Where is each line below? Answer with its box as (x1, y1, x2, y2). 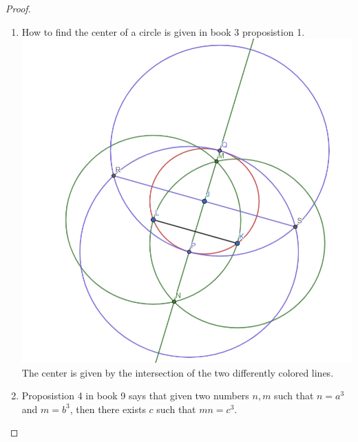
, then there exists (70, 401, 146, 416)
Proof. (6, 1, 31, 15)
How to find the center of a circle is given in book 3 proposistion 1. (21, 24, 305, 39)
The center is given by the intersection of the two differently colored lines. (21, 365, 334, 379)
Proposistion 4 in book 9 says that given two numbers (21, 388, 249, 403)
